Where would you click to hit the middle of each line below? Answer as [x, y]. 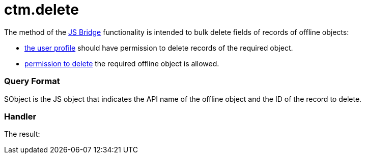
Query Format [32, 81]
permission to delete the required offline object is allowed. [122, 63]
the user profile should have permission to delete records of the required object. [159, 48]
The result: [22, 134]
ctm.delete [41, 10]
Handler [20, 116]
